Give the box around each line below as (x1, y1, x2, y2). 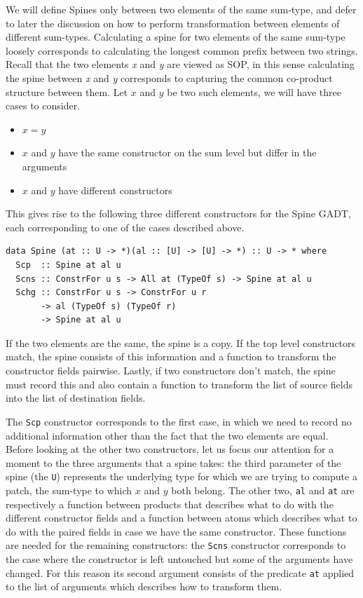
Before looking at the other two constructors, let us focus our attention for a (6, 442, 334, 456)
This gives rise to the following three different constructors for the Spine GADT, (6, 206, 351, 221)
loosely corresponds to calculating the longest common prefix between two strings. (6, 43, 358, 57)
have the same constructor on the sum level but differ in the (58, 145, 317, 160)
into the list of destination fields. (6, 390, 146, 405)
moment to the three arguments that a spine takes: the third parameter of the (6, 455, 341, 470)
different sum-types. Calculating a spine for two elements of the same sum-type (6, 29, 345, 44)
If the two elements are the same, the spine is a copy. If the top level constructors (6, 335, 356, 350)
